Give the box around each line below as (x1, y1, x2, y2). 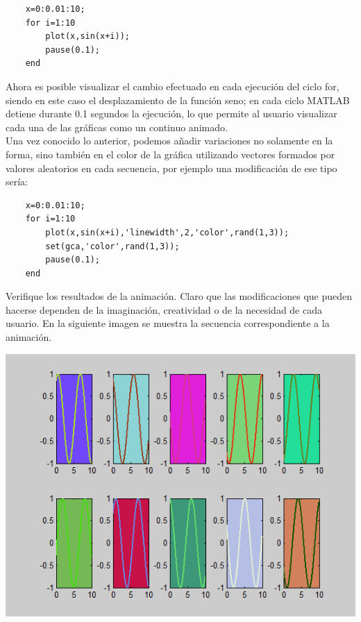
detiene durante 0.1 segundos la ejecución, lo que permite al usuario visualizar (6, 106, 337, 121)
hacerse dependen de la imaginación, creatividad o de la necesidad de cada (6, 302, 322, 317)
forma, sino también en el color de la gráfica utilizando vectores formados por (6, 146, 335, 161)
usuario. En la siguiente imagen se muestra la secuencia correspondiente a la (6, 316, 330, 330)
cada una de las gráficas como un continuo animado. (6, 119, 228, 134)
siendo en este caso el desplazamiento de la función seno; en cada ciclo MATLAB (6, 92, 350, 107)
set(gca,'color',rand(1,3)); (45, 241, 180, 251)
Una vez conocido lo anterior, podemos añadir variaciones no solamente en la (6, 133, 333, 148)
